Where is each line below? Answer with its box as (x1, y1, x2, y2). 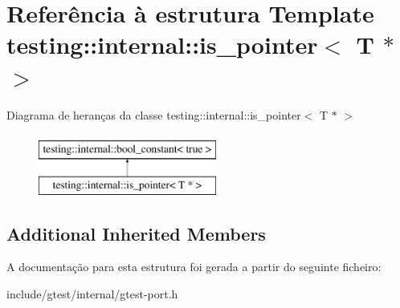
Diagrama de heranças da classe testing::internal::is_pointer (6, 106, 301, 123)
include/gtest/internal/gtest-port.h (6, 286, 178, 302)
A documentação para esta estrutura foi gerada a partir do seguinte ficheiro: (6, 258, 382, 275)
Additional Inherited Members (6, 221, 266, 245)
